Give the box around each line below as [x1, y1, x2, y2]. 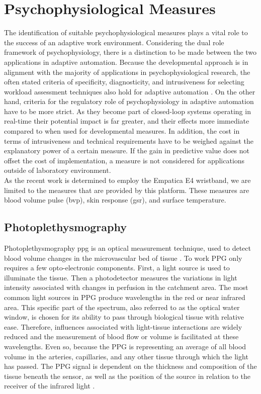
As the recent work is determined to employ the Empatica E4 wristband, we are [4, 175, 251, 185]
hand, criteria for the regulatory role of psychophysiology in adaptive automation [4, 96, 254, 107]
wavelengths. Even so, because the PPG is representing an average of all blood [4, 341, 246, 351]
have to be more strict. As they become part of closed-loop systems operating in [4, 106, 251, 116]
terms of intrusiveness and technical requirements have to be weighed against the [4, 135, 254, 146]
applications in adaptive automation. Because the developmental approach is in [4, 56, 248, 67]
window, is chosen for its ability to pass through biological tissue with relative [4, 312, 244, 322]
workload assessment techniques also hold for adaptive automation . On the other [4, 86, 255, 96]
